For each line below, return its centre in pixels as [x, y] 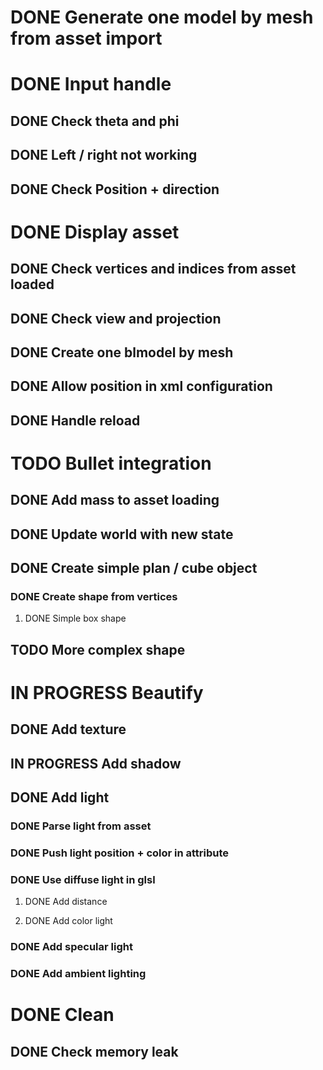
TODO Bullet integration [111, 463]
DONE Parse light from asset [81, 826]
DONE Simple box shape [75, 618]
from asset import [86, 38]
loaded [32, 284]
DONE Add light [60, 797]
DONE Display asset [95, 232]
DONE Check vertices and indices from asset [153, 269]
